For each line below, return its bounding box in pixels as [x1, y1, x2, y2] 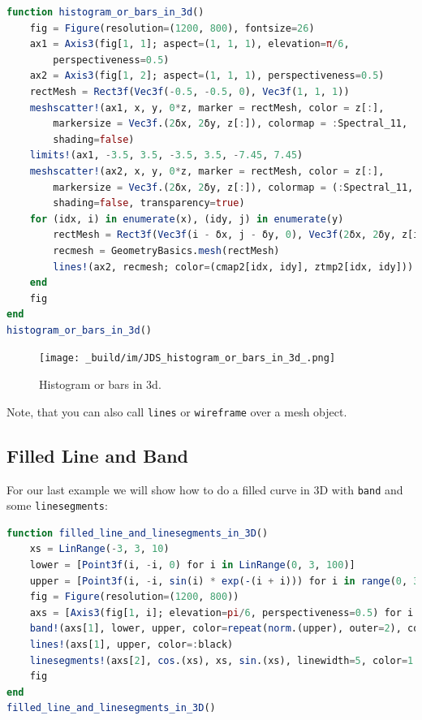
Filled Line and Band [6, 442, 188, 468]
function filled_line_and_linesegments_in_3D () [6, 527, 269, 539]
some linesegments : [6, 497, 108, 514]
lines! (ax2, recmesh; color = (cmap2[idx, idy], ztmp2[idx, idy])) [53, 261, 414, 273]
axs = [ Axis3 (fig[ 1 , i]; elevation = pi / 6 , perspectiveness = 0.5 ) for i [29, 606, 414, 619]
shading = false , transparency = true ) [53, 197, 245, 209]
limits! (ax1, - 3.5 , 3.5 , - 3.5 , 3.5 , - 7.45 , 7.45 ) [29, 149, 304, 162]
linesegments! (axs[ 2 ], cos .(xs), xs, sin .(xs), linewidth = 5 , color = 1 [29, 654, 414, 666]
